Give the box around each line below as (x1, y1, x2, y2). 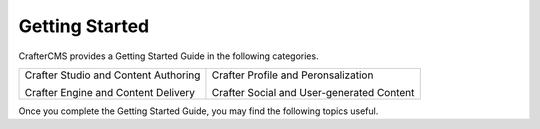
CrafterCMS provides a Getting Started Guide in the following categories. (18, 50, 319, 62)
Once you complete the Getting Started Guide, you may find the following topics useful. (18, 105, 379, 117)
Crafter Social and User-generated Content (211, 85, 415, 99)
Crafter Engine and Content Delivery (24, 85, 195, 99)
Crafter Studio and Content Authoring (24, 68, 201, 82)
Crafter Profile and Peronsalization (211, 68, 374, 82)
